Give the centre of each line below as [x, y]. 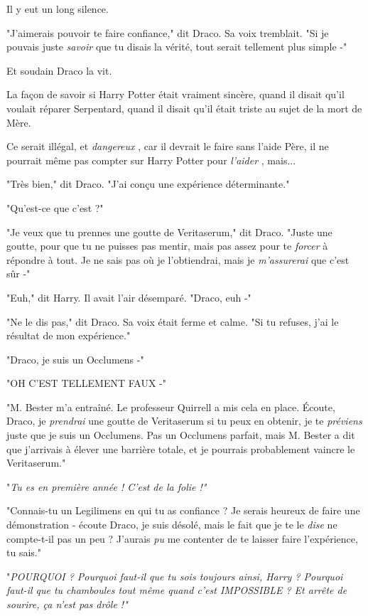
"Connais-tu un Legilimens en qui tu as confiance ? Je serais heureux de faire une [183, 510]
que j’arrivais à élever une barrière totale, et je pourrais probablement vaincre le [181, 448]
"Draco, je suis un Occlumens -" [75, 359]
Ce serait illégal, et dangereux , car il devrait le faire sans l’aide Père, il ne [168, 146]
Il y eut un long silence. [58, 9]
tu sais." [24, 552]
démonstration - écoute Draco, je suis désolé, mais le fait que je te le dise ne [172, 525]
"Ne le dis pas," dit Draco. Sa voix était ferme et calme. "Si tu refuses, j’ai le [173, 321]
